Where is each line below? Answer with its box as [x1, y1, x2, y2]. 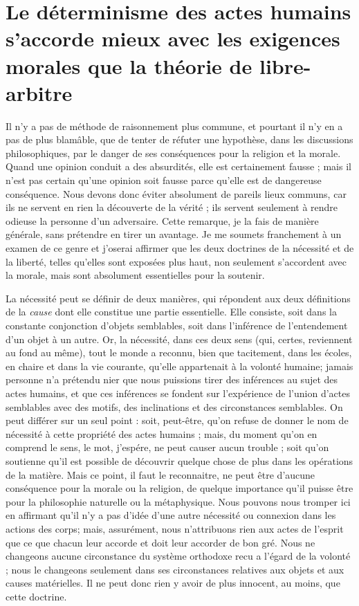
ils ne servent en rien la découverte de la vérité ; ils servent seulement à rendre [6, 200, 338, 214]
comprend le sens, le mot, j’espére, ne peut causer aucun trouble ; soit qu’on [6, 440, 329, 454]
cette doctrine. [6, 589, 67, 603]
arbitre [6, 78, 73, 107]
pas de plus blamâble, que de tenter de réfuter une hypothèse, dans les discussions [6, 132, 353, 147]
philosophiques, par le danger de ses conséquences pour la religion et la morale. [6, 145, 341, 160]
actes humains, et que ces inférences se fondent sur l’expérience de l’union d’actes [6, 385, 350, 400]
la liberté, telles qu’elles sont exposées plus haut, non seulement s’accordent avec [6, 254, 347, 268]
